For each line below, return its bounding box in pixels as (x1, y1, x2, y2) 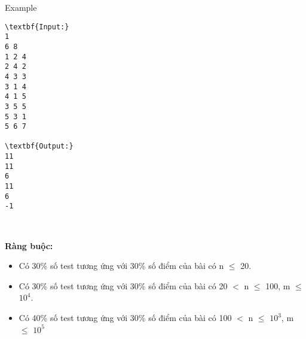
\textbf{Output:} (5, 142, 74, 151)
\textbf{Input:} (5, 22, 69, 31)
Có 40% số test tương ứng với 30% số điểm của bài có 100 (19, 311, 232, 324)
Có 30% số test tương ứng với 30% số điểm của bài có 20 (19, 279, 228, 292)
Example (5, 1, 37, 13)
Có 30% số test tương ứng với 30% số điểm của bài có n (19, 259, 224, 272)
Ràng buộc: (5, 239, 53, 252)
